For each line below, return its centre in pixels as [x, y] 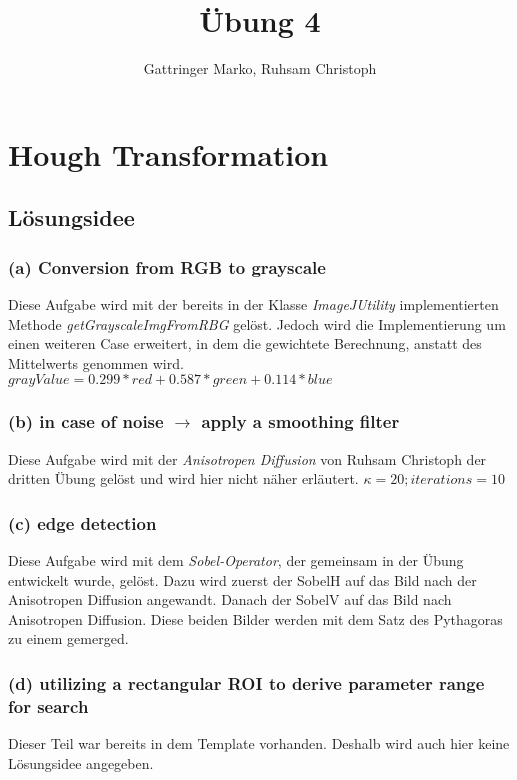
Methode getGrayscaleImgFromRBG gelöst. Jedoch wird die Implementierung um [257, 323]
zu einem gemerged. [68, 638]
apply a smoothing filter [300, 421]
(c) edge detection [82, 522]
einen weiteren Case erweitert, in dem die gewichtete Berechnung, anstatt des [245, 343]
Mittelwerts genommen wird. [96, 362]
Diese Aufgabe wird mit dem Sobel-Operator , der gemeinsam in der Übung [236, 559]
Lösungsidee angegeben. [81, 762]
